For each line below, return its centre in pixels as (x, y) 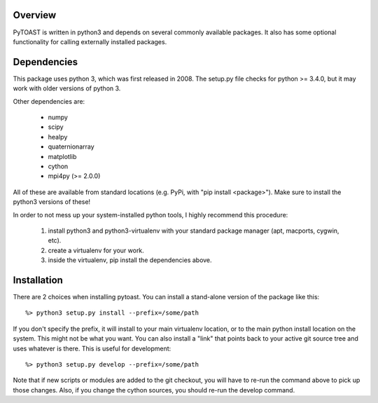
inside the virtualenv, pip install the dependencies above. (130, 260)
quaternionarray (71, 146)
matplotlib (62, 156)
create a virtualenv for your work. (96, 250)
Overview (35, 15)
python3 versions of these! (52, 202)
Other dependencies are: (49, 101)
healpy (58, 137)
